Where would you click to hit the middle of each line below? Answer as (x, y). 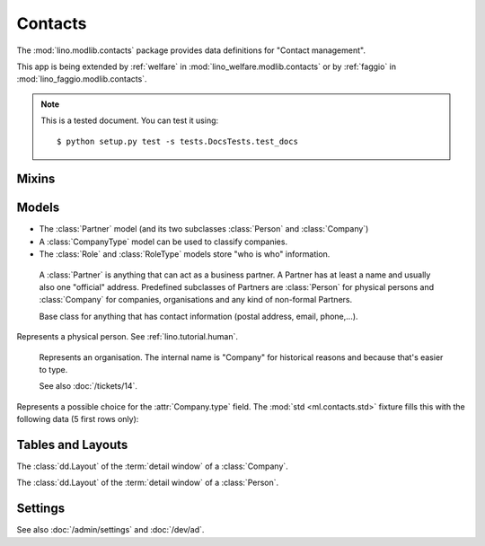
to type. (53, 369)
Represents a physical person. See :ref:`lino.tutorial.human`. (127, 337)
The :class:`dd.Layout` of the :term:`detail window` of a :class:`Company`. (153, 466)
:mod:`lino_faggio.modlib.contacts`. (82, 79)
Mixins (36, 179)
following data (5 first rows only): (78, 419)
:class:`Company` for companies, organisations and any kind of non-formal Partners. (196, 300)
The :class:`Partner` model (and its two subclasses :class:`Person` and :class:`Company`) (204, 229)
